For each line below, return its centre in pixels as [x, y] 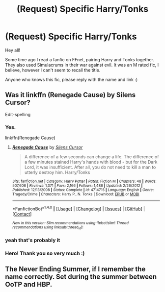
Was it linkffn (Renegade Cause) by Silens [70, 95]
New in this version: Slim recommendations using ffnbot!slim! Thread [70, 223]
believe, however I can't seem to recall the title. [53, 70]
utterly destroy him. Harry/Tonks [57, 172]
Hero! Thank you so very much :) [45, 253]
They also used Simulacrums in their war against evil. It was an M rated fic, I [82, 65]
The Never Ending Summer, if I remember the [75, 269]
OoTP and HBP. [29, 284]
